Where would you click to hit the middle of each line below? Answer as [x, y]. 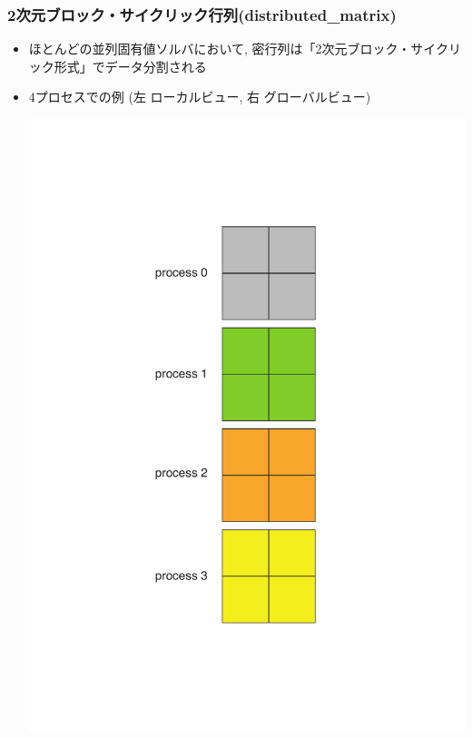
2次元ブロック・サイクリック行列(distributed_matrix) [202, 14]
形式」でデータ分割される [130, 66]
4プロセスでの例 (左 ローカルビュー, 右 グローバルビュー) [200, 97]
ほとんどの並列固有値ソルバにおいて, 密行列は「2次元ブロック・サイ [232, 49]
